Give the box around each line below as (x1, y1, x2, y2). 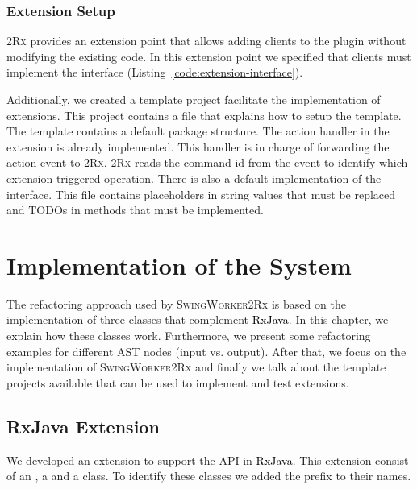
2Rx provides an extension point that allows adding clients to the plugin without (6, 32, 407, 49)
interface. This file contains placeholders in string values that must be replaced (6, 185, 396, 202)
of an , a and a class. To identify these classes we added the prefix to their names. (6, 467, 411, 484)
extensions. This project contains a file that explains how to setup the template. (6, 106, 402, 123)
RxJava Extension (6, 413, 160, 438)
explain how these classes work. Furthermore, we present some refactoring (6, 327, 371, 344)
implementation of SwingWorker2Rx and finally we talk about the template (6, 358, 386, 375)
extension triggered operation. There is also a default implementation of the (6, 169, 382, 186)
